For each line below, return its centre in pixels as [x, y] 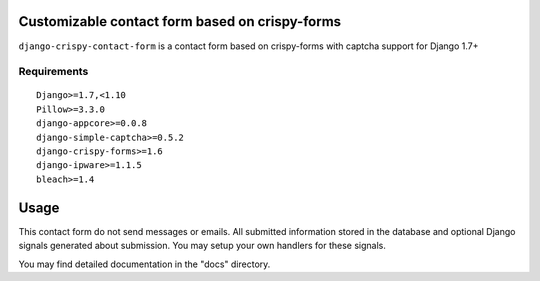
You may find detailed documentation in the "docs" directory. [144, 264]
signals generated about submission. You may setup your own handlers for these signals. [202, 246]
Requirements [53, 72]
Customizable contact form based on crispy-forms [180, 21]
